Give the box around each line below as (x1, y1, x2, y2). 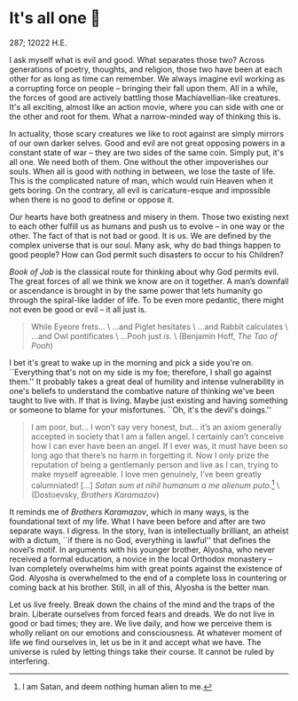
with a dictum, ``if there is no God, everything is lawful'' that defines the (9, 534, 271, 545)
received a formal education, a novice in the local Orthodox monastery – (9, 554, 273, 564)
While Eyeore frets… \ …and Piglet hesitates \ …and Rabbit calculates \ (30, 321, 288, 332)
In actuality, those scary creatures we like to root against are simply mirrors (9, 128, 285, 138)
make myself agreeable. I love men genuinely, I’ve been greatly (30, 469, 262, 479)
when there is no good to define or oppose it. (9, 194, 175, 205)
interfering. (9, 656, 51, 666)
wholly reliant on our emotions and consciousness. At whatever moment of (9, 627, 283, 638)
